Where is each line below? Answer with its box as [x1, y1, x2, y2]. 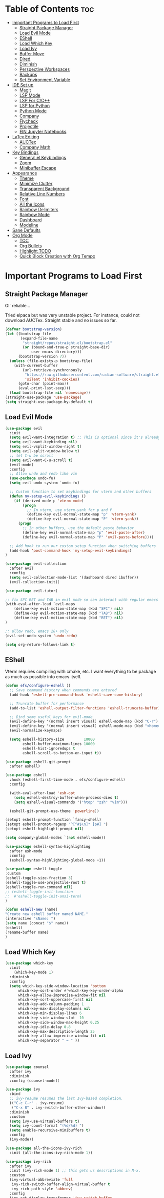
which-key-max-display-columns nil [18, 1006, 91, 1011]
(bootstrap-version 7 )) [18, 354, 67, 359]
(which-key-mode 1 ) [14, 970, 54, 975]
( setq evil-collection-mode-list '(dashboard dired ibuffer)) [9, 575, 139, 580]
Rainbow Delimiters [19, 206, 59, 212]
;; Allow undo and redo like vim [9, 471, 78, 476]
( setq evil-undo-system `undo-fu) [9, 480, 80, 486]
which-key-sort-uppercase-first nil [18, 997, 93, 1002]
